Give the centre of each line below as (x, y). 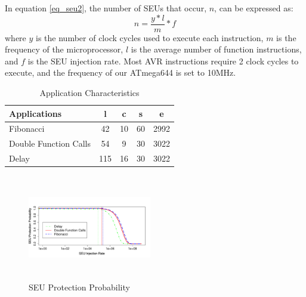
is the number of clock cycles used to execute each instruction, (150, 37)
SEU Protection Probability (79, 287)
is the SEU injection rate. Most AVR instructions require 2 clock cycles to (163, 61)
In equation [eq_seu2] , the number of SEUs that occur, (106, 8)
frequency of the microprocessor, (64, 49)
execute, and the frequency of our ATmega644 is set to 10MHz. (120, 72)
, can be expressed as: (254, 8)
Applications (35, 113)
